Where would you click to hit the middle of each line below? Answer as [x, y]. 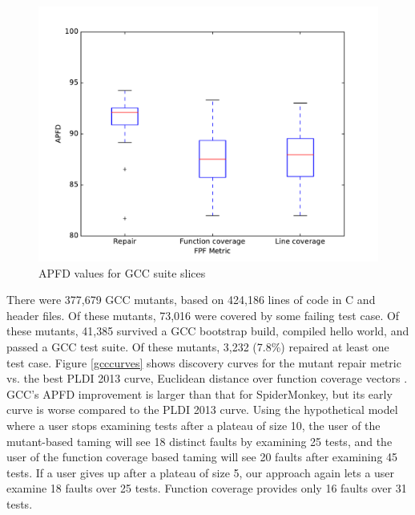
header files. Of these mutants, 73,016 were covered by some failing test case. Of [203, 315]
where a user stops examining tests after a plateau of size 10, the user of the [193, 425]
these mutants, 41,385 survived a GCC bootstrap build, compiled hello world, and [208, 331]
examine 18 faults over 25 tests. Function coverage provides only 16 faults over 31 [207, 488]
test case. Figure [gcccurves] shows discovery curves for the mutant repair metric [204, 362]
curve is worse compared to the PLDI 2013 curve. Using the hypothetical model [202, 410]
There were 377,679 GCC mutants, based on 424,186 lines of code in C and [191, 300]
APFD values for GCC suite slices [122, 272]
